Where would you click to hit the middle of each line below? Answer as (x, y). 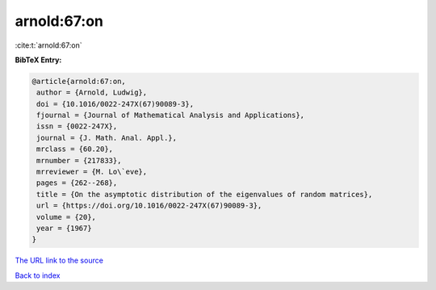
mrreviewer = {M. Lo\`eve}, (92, 172)
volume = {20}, (67, 217)
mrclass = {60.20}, (75, 149)
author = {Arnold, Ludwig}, (92, 92)
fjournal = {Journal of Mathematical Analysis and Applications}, (171, 116)
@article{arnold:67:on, (79, 81)
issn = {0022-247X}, (77, 126)
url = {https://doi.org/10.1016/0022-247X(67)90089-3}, (149, 206)
